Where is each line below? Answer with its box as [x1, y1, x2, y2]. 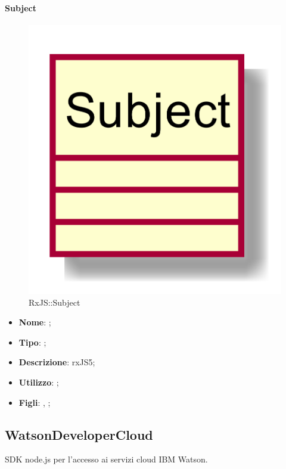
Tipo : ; [18, 336, 46, 348]
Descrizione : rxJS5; [18, 356, 95, 368]
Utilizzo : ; [18, 376, 59, 388]
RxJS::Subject [29, 296, 80, 308]
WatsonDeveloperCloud [5, 425, 153, 443]
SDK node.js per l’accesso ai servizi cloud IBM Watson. [5, 453, 208, 465]
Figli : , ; [18, 396, 51, 408]
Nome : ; [18, 316, 51, 328]
